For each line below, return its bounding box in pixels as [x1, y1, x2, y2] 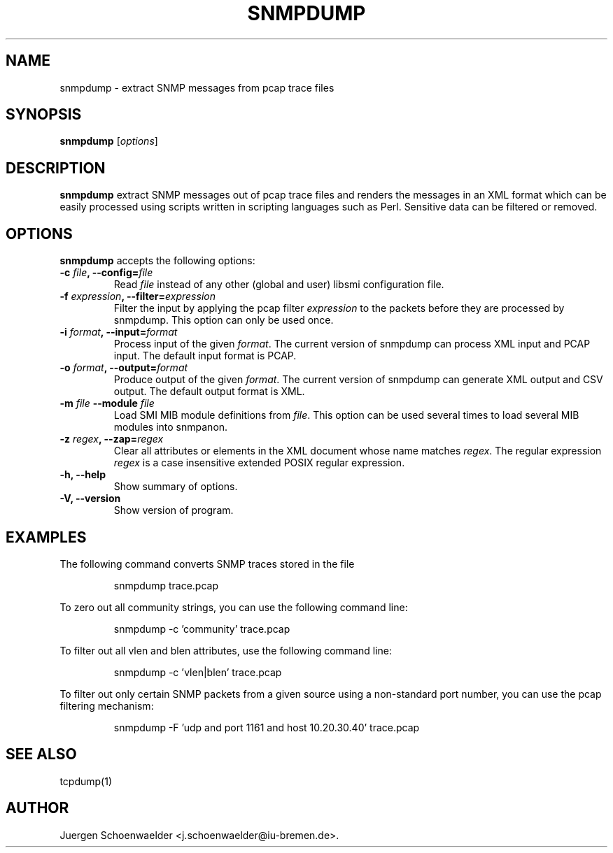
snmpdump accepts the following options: [59, 255, 255, 267]
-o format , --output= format [59, 361, 188, 374]
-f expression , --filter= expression [59, 290, 216, 303]
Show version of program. [113, 504, 234, 517]
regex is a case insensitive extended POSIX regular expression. [113, 457, 405, 469]
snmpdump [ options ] [59, 135, 158, 148]
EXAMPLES [6, 528, 87, 546]
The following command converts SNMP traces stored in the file [59, 557, 355, 570]
